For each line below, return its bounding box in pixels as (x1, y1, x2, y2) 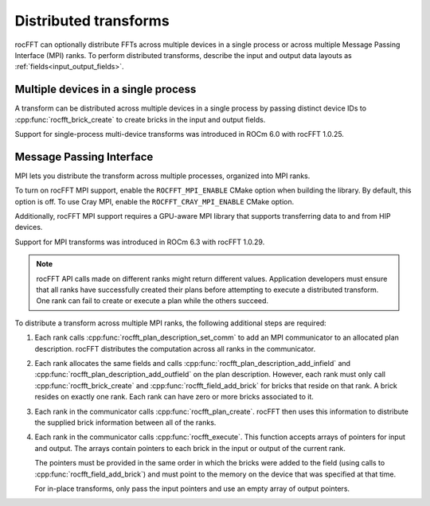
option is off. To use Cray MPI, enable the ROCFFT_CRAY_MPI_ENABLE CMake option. (14, 197, 295, 206)
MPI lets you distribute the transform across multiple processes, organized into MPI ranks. (14, 171, 311, 181)
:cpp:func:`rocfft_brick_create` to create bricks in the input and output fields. (14, 115, 266, 124)
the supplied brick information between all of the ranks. (34, 418, 217, 427)
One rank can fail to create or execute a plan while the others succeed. (36, 296, 269, 306)
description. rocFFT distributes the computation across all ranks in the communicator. (34, 344, 316, 353)
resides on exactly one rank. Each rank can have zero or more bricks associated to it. (34, 392, 315, 402)
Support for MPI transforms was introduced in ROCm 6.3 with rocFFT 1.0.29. (14, 237, 265, 247)
